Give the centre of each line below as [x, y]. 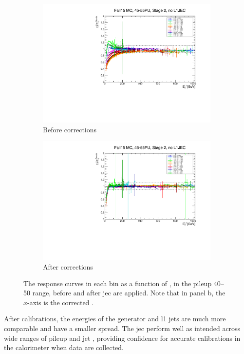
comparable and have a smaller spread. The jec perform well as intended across [122, 328]
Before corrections [70, 129]
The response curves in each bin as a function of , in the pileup [118, 283]
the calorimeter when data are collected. [64, 347]
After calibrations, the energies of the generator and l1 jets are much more [115, 319]
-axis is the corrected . [60, 302]
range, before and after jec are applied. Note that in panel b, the [129, 293]
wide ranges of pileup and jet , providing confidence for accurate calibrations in [122, 338]
